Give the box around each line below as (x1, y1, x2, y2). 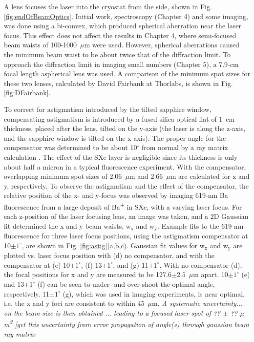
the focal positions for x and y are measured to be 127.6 (4, 269, 171, 279)
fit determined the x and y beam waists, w (4, 220, 131, 231)
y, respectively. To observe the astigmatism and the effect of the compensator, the (4, 180, 249, 191)
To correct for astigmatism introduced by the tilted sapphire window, (4, 104, 212, 114)
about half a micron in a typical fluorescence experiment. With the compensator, (4, 161, 246, 171)
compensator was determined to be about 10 (4, 142, 137, 152)
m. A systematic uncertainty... (152, 298, 243, 308)
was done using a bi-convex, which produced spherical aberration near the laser (4, 21, 241, 31)
